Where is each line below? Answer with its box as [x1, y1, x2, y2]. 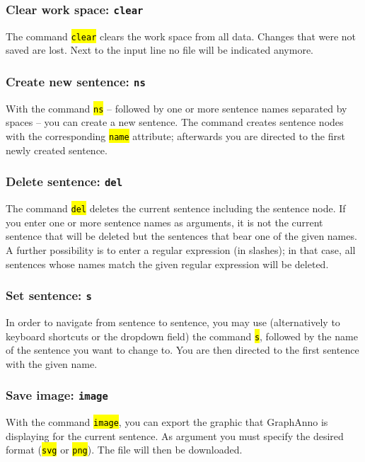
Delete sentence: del [6, 173, 123, 190]
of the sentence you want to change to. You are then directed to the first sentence [6, 342, 359, 357]
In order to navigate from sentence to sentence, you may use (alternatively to [6, 314, 340, 329]
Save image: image [6, 386, 108, 404]
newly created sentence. [6, 142, 108, 157]
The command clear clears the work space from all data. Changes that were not [6, 28, 357, 43]
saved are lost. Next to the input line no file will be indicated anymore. [6, 42, 314, 57]
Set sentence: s [6, 287, 92, 304]
